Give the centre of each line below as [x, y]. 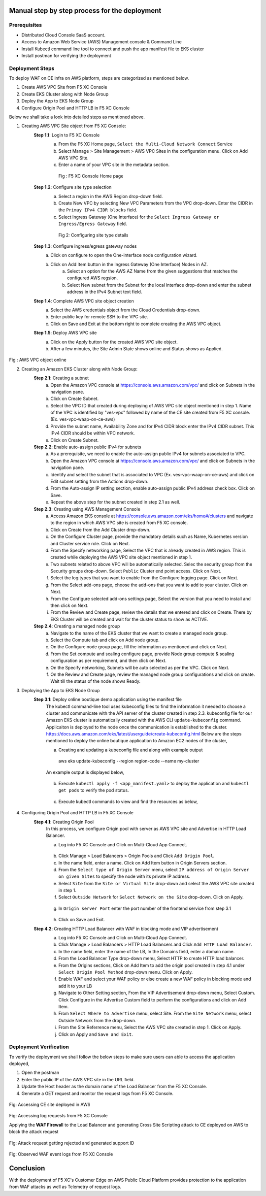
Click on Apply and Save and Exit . [96, 1034]
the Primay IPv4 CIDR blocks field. [98, 210]
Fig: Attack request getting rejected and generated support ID [72, 1143]
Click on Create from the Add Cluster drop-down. [100, 530]
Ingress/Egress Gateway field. [93, 224]
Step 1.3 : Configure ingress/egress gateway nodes [85, 246]
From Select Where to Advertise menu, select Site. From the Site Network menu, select [155, 1013]
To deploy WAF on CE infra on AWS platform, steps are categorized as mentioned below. [99, 78]
